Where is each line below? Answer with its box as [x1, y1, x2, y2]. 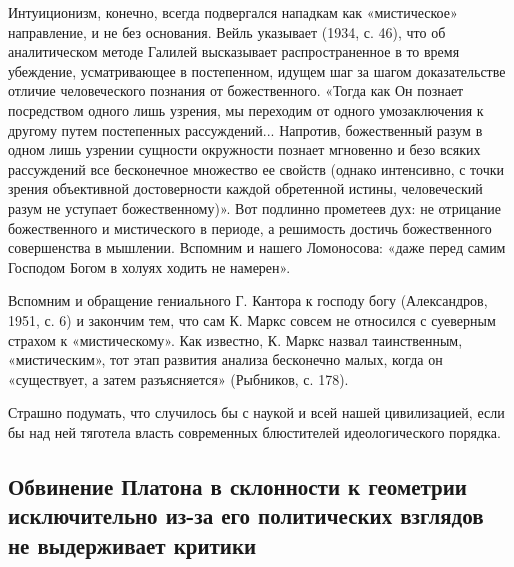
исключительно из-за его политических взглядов [8, 500, 484, 531]
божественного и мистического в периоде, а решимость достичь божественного [8, 217, 492, 238]
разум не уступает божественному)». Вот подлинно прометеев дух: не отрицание [8, 197, 502, 218]
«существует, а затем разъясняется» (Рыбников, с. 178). [8, 368, 349, 389]
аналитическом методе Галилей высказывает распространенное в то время [8, 41, 460, 62]
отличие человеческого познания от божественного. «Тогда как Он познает [8, 80, 464, 101]
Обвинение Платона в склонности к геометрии [8, 470, 467, 501]
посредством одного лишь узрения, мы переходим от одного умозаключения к [8, 99, 484, 120]
